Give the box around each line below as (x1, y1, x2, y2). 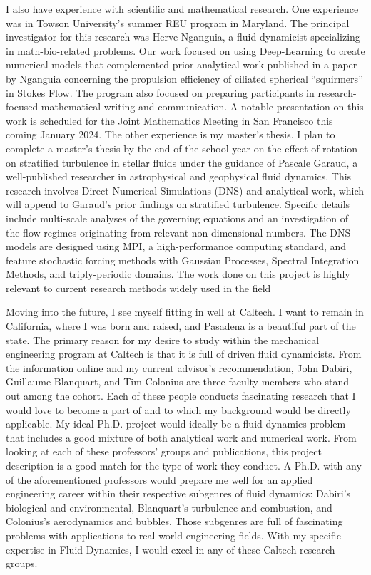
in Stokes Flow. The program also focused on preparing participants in (6, 85, 315, 100)
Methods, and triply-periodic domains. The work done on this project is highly (6, 266, 350, 281)
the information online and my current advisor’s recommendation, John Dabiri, (6, 360, 352, 375)
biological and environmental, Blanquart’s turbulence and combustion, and (6, 499, 332, 514)
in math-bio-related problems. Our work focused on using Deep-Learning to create (6, 43, 365, 58)
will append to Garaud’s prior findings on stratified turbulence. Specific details (6, 197, 350, 212)
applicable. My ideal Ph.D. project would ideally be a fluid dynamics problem (6, 416, 346, 431)
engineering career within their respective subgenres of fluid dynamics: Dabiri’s (6, 486, 351, 501)
